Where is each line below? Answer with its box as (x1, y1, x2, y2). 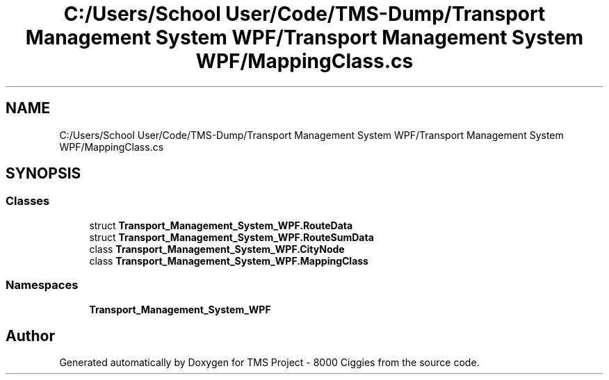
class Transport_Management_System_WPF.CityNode (89, 242, 345, 255)
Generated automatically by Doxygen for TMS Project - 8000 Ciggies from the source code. (59, 356, 480, 369)
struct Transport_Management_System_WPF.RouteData (89, 219, 353, 231)
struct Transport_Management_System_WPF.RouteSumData (89, 231, 374, 243)
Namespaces (6, 278, 79, 292)
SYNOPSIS (6, 165, 81, 183)
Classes (6, 194, 50, 208)
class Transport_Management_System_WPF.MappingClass (89, 254, 368, 267)
